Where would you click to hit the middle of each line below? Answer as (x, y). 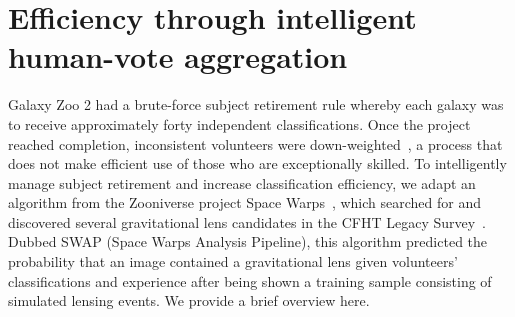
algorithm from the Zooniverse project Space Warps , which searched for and (245, 202)
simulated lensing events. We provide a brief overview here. (189, 300)
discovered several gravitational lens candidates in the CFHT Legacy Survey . (247, 221)
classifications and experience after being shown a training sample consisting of (250, 280)
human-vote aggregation (178, 56)
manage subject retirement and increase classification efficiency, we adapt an (242, 182)
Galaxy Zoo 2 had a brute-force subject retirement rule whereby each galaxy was (256, 104)
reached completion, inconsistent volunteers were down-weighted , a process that (255, 143)
